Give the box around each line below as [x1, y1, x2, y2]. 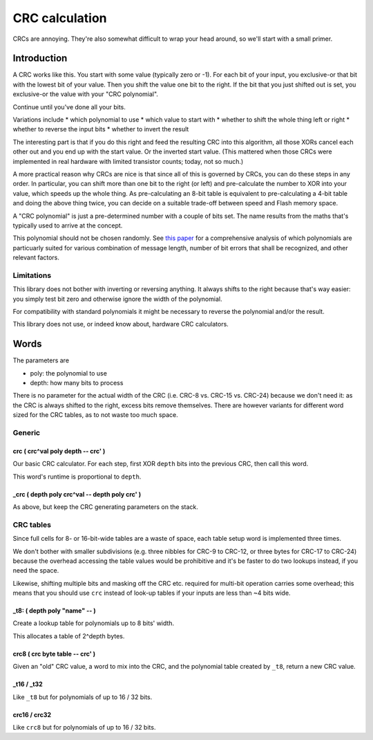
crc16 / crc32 [12, 710, 52, 719]
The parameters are [12, 356, 69, 364]
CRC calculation [12, 10, 107, 26]
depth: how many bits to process [30, 379, 124, 387]
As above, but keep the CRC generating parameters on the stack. [12, 503, 198, 511]
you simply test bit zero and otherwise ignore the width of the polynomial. [12, 295, 222, 303]
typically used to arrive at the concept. [12, 221, 123, 230]
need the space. [12, 566, 59, 575]
